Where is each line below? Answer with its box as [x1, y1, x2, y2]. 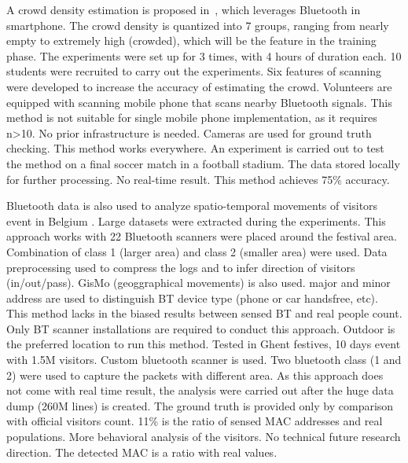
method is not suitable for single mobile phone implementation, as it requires [6, 109, 377, 126]
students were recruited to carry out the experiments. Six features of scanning [6, 63, 382, 79]
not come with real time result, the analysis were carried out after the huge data [6, 382, 394, 399]
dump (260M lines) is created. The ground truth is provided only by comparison [6, 397, 394, 413]
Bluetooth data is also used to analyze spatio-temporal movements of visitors [6, 197, 378, 214]
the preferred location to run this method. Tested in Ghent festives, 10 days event [6, 336, 401, 352]
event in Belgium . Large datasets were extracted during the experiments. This [6, 212, 386, 229]
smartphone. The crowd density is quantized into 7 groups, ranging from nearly [6, 17, 389, 33]
